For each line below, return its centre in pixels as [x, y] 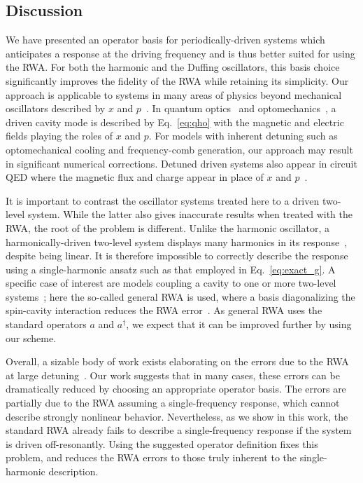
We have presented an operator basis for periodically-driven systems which [165, 40]
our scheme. [31, 338]
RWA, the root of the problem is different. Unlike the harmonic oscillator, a [168, 227]
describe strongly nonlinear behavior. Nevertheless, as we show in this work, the [177, 416]
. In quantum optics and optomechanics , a [241, 108]
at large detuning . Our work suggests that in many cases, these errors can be [173, 375]
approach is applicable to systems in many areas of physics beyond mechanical [174, 94]
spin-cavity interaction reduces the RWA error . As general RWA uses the [164, 310]
